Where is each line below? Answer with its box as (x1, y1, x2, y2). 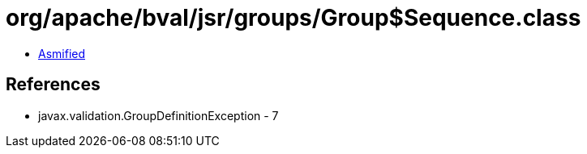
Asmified (38, 46, 86, 60)
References (6, 74, 101, 95)
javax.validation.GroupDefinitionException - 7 (38, 108, 279, 123)
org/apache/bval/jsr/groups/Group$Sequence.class (6, 4, 581, 31)
